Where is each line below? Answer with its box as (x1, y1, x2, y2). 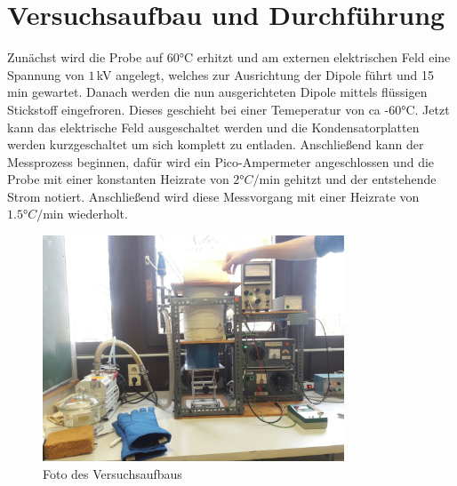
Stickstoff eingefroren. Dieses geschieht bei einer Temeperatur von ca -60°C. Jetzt (7, 100, 450, 118)
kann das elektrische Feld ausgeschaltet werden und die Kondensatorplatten (7, 117, 420, 136)
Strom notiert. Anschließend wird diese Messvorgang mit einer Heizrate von (7, 187, 420, 205)
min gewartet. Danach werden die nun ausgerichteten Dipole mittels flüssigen (7, 83, 428, 101)
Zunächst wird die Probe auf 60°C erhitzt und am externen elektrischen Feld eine (7, 48, 451, 67)
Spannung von (7, 65, 84, 84)
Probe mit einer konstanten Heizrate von (7, 170, 229, 188)
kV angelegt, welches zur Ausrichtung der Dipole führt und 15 (96, 65, 435, 84)
